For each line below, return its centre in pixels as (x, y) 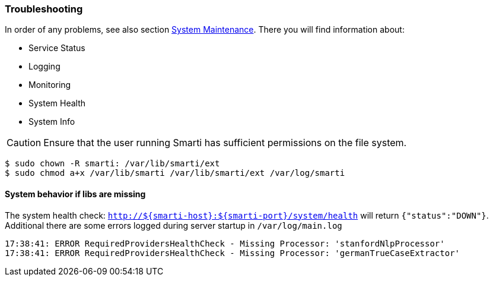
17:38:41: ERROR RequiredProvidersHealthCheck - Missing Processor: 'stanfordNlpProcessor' (225, 243)
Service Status (57, 48)
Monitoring (50, 85)
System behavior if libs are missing (75, 194)
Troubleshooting (44, 9)
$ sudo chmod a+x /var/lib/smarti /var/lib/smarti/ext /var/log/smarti (175, 173)
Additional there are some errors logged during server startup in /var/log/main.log (174, 225)
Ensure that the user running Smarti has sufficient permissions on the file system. (225, 143)
